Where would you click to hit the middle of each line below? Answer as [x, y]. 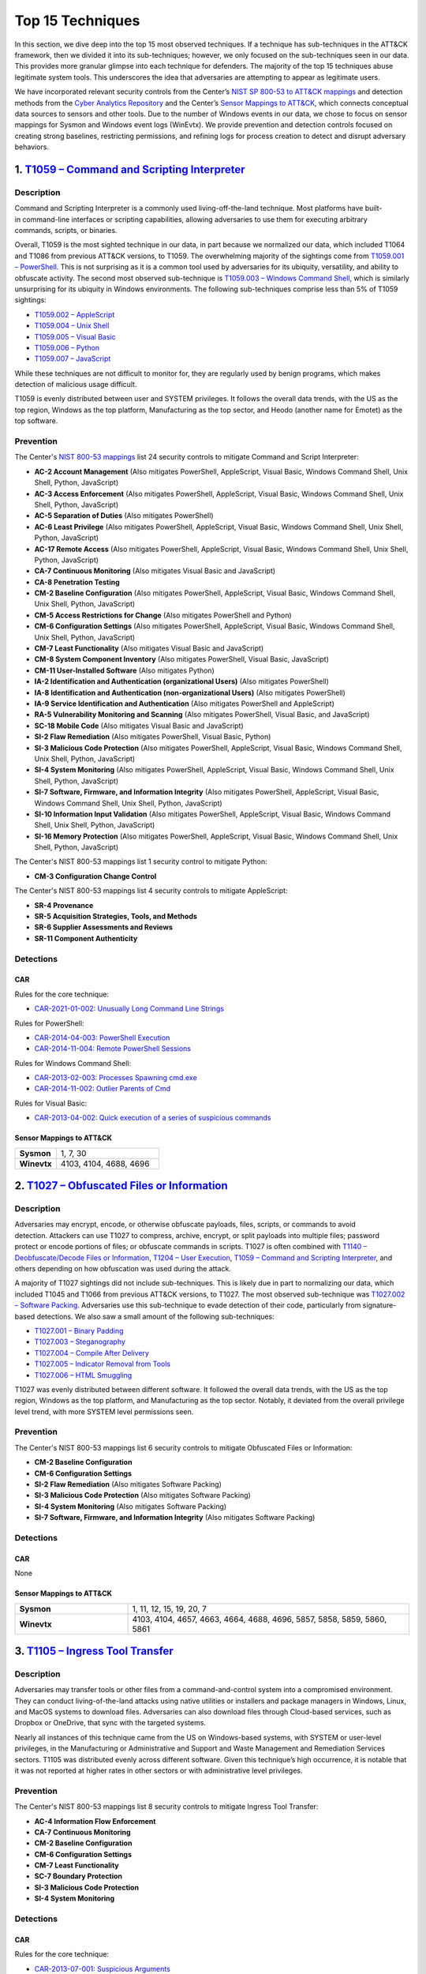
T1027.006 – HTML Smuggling [83, 1375]
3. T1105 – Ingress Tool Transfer [94, 1651]
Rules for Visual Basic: [51, 1103]
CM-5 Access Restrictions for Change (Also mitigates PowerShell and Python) [163, 615]
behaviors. [32, 147]
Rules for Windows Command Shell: [73, 1063]
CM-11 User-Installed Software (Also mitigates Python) [124, 670]
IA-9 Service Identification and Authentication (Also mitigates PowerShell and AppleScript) [185, 704]
